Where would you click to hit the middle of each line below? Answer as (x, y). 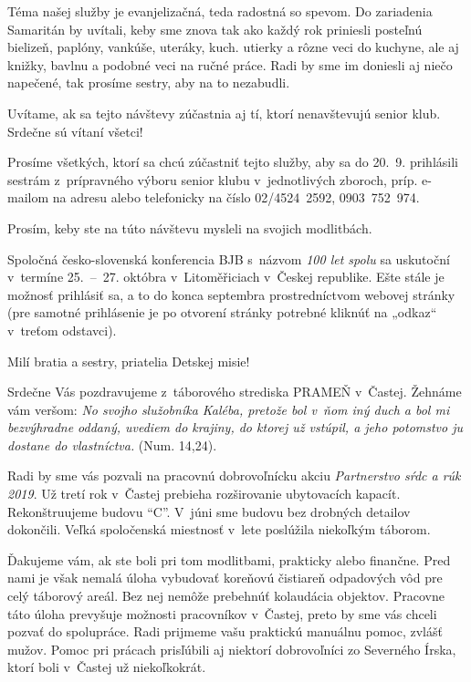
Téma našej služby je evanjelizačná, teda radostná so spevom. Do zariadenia (220, 11)
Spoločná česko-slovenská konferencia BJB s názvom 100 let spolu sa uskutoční (229, 258)
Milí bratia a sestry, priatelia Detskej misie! (129, 361)
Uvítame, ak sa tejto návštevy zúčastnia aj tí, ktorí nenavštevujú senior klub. (224, 113)
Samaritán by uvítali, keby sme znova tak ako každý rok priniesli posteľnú (215, 29)
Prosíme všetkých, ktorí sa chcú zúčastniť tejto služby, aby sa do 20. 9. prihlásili (233, 162)
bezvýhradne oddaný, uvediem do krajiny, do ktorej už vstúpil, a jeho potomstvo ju (235, 427)
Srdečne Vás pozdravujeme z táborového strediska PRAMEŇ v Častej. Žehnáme (235, 392)
